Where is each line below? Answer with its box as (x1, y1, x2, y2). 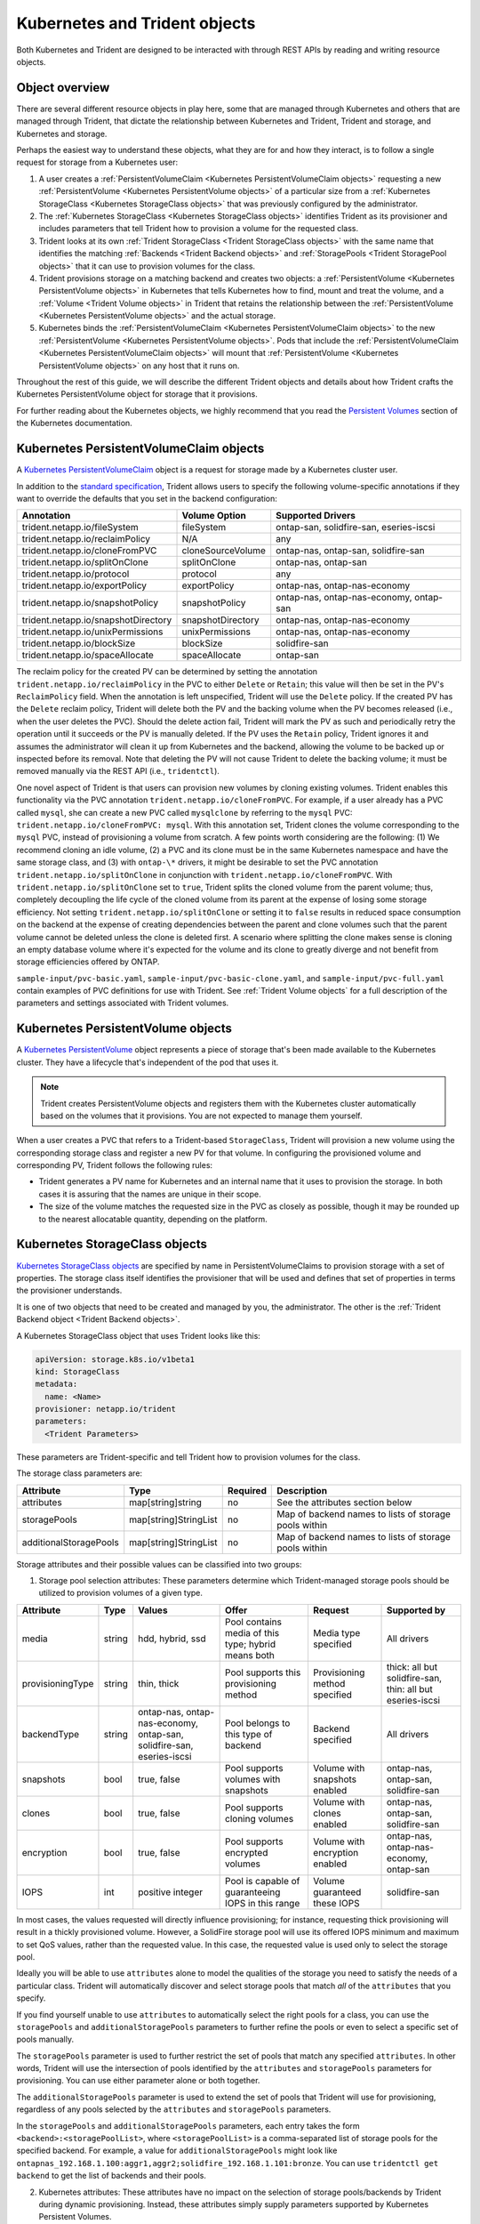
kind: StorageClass (35, 1366, 120, 1376)
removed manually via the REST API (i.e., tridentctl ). (16, 766, 220, 777)
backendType (21, 1728, 80, 1740)
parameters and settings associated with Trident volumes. (16, 997, 229, 1009)
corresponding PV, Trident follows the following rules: (16, 1160, 213, 1171)
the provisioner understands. (16, 1285, 123, 1296)
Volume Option (181, 510, 246, 522)
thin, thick (138, 1677, 180, 1689)
